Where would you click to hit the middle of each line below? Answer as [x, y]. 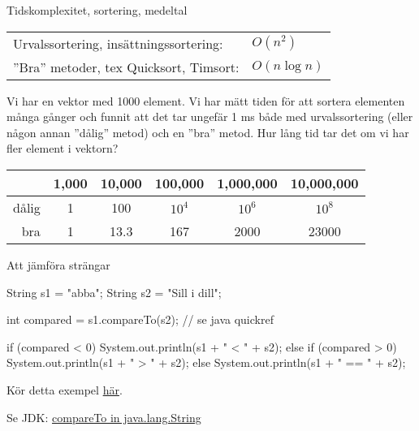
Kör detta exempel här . [65, 389]
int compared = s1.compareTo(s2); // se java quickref [140, 319]
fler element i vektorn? [63, 148]
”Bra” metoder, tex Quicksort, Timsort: [126, 67]
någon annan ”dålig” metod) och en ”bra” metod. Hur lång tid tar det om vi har [208, 132]
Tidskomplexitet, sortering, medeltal [97, 10]
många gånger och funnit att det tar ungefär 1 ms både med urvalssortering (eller [210, 116]
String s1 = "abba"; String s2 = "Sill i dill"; [114, 292]
